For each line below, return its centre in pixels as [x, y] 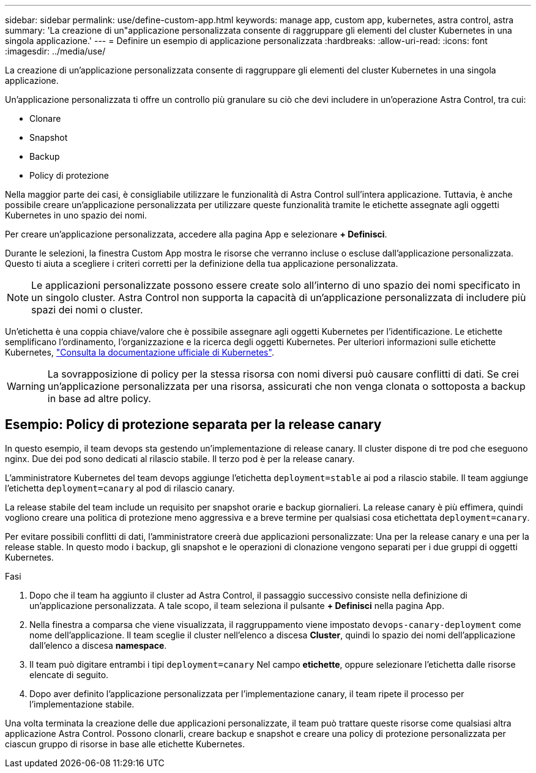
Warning [26, 386]
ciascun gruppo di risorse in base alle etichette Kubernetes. [125, 744]
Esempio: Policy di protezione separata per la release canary [193, 425]
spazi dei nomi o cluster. [87, 310]
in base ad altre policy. [99, 398]
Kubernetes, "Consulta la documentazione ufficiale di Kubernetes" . [140, 352]
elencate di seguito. [69, 674]
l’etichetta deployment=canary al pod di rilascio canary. [120, 488]
